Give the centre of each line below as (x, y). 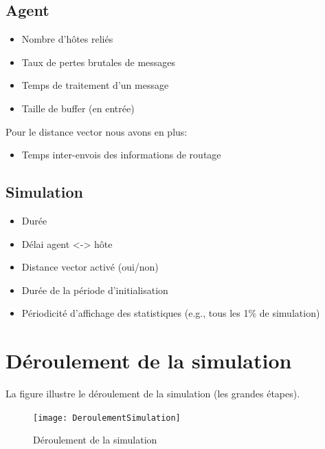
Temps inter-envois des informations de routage (121, 155)
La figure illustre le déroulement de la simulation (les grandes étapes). (153, 394)
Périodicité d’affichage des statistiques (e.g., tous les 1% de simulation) (171, 313)
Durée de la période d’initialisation (95, 290)
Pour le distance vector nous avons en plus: (97, 131)
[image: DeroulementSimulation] (107, 418)
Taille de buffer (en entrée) (78, 108)
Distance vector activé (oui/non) (90, 267)
